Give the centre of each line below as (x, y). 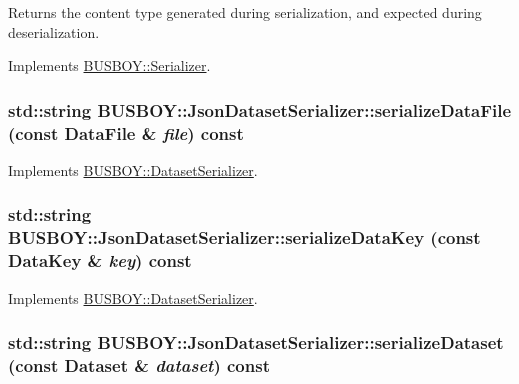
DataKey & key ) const (100, 260)
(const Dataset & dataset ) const (139, 365)
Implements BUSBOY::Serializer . (109, 65)
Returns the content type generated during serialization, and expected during (245, 12)
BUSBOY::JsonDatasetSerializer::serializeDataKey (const (244, 237)
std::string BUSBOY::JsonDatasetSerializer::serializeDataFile (260, 109)
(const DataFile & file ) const (126, 132)
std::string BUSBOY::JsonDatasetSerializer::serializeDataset (256, 342)
